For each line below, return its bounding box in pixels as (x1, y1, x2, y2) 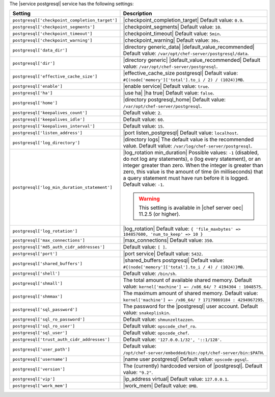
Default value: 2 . (123, 109, 162, 116)
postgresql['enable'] (12, 83, 63, 89)
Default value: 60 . (123, 116, 164, 123)
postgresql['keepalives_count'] (12, 110, 88, 115)
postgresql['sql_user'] (12, 330, 68, 335)
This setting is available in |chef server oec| (138, 204, 243, 211)
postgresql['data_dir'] (12, 47, 68, 53)
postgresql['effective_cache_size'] (12, 73, 98, 79)
